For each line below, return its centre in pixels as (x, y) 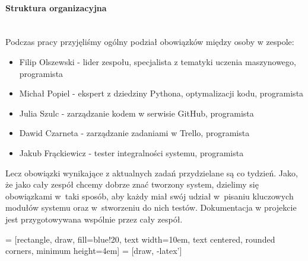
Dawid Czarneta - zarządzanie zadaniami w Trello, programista (134, 133)
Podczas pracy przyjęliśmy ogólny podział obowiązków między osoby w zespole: (150, 42)
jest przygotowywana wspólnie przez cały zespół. (94, 219)
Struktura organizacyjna (56, 7)
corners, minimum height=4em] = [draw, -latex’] (94, 251)
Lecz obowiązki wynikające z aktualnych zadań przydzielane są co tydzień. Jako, (152, 173)
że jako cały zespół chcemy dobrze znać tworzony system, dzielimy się (132, 184)
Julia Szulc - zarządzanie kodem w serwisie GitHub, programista (136, 113)
